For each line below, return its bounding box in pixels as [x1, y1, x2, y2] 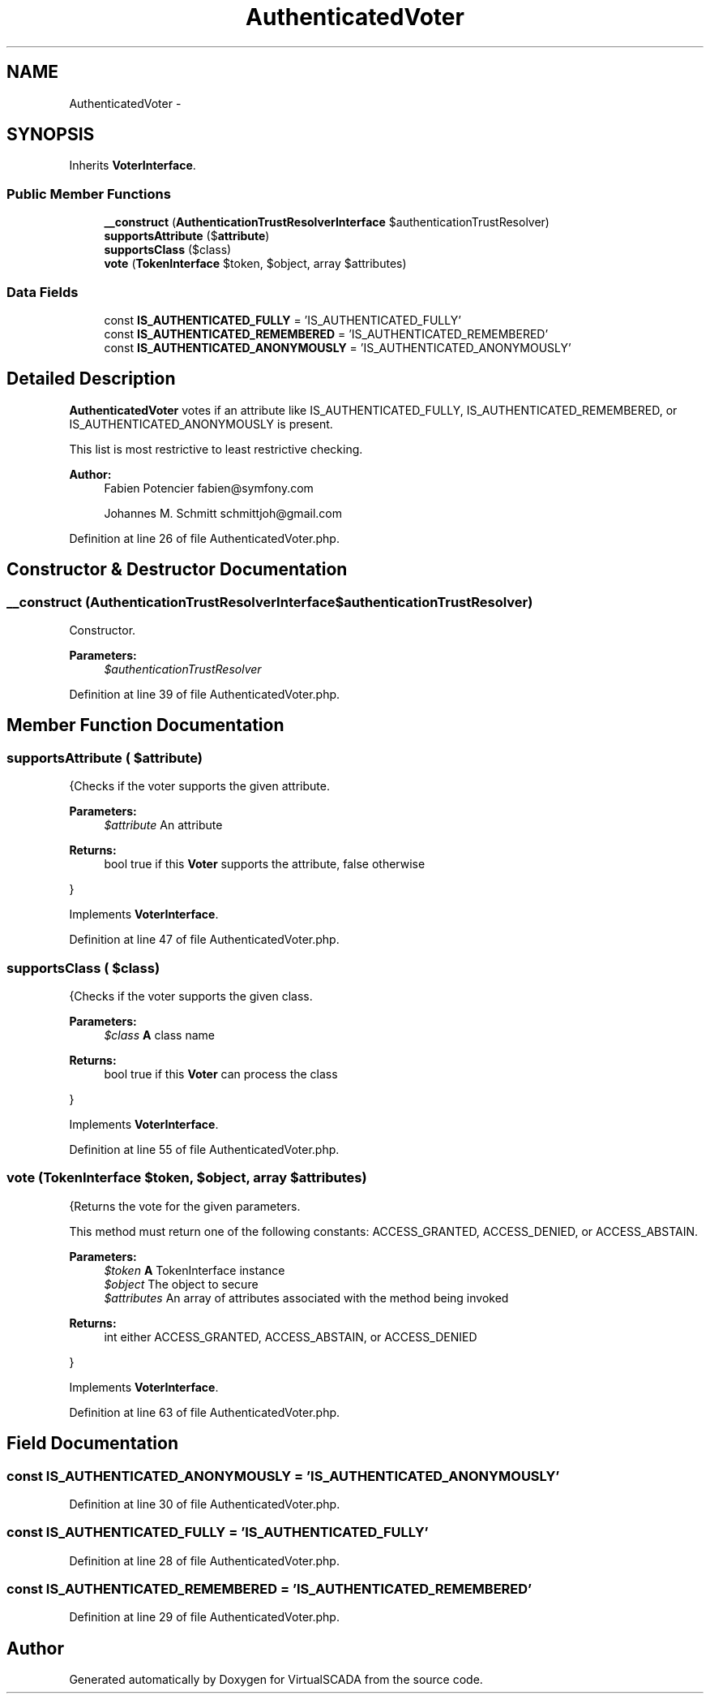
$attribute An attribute [104, 818, 223, 833]
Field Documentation [6, 1433, 178, 1454]
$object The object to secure [104, 1276, 259, 1291]
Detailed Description [6, 368, 176, 389]
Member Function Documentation [6, 715, 284, 736]
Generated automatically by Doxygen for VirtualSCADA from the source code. [69, 1672, 483, 1687]
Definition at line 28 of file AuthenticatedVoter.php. [69, 1553, 340, 1568]
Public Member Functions [6, 185, 171, 202]
